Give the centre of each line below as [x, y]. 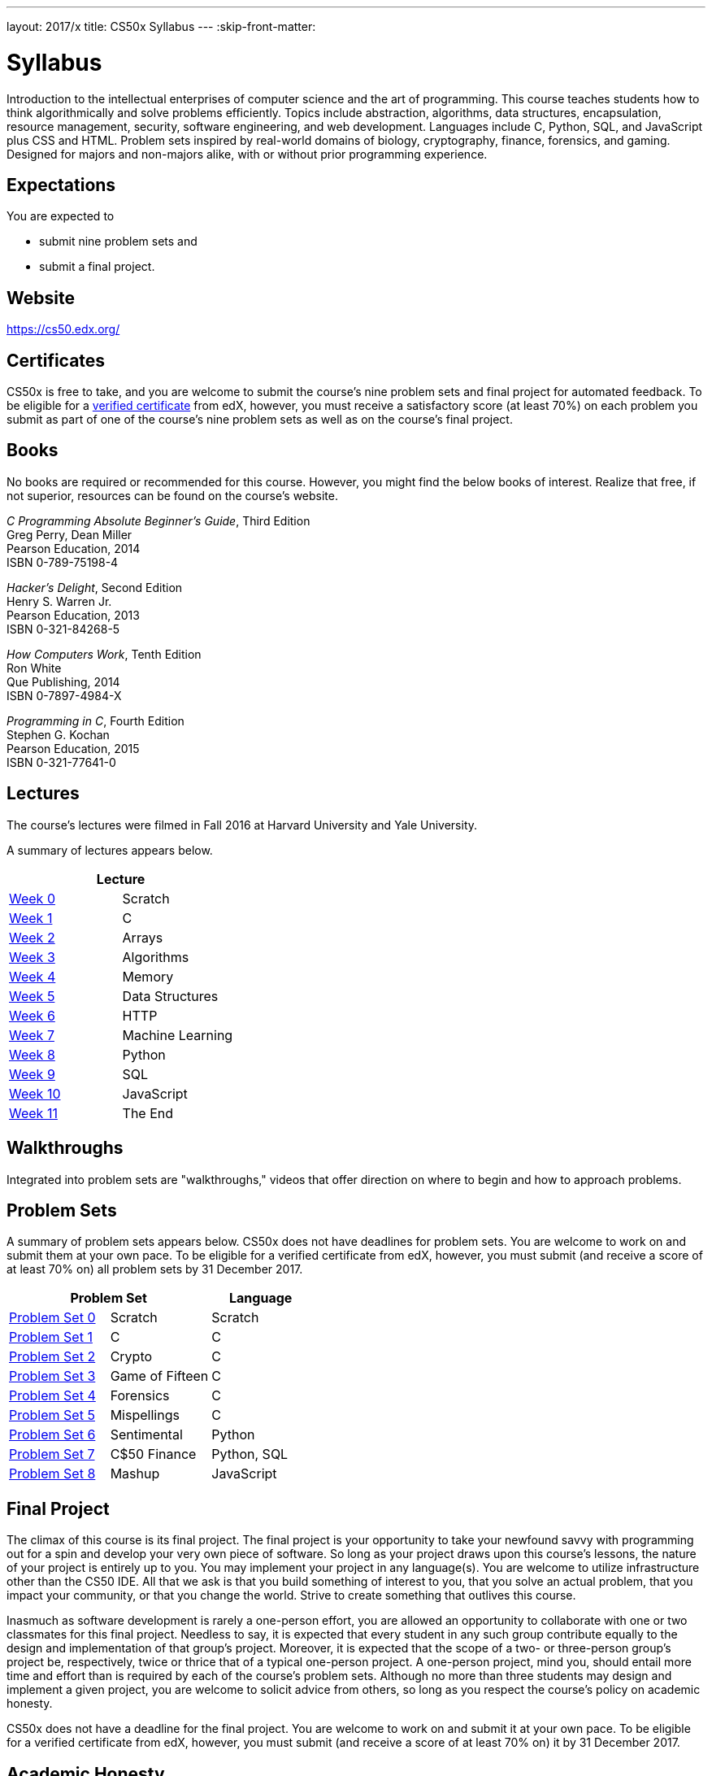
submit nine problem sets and [118, 242]
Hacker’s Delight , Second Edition [95, 587]
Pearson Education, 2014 [74, 548]
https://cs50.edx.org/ [63, 329]
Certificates [56, 360]
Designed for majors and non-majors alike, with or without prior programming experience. [247, 154]
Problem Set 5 [52, 1415]
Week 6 [32, 1015]
